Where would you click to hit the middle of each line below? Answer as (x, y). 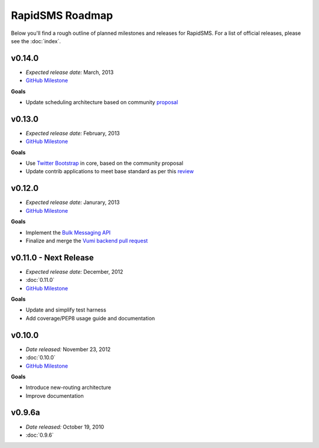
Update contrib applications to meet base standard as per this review (110, 171)
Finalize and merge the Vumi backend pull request (87, 241)
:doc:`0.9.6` (40, 435)
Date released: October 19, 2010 (65, 427)
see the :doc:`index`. (36, 41)
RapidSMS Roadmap (62, 15)
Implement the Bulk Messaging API (68, 232)
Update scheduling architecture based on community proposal (102, 102)
